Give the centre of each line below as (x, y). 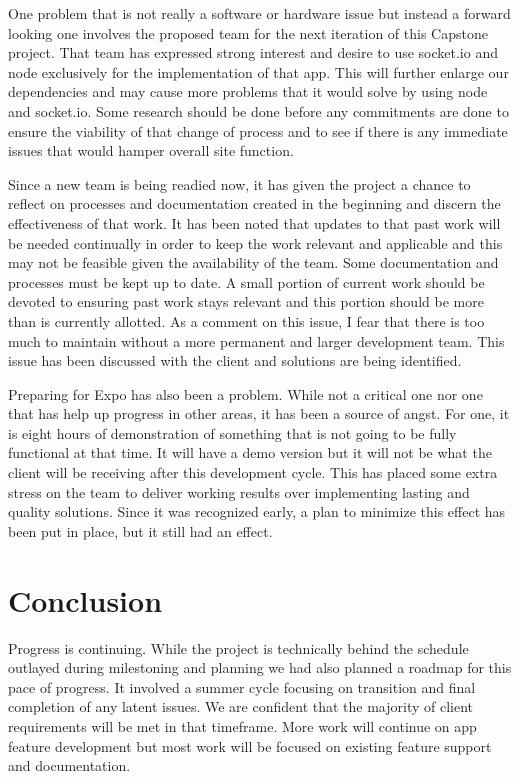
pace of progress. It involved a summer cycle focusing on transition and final (242, 686)
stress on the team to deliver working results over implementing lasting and (239, 491)
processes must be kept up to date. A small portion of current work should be (246, 281)
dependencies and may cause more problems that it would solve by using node (248, 91)
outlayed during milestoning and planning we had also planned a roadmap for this (260, 667)
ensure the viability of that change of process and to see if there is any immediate (258, 130)
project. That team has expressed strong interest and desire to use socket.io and (253, 52)
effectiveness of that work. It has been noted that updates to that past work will (254, 222)
